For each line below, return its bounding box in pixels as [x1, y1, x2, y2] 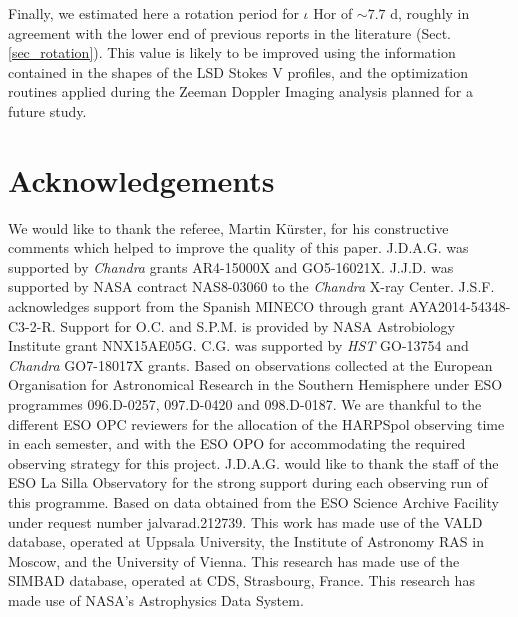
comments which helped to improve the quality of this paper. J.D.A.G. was [8, 237, 469, 258]
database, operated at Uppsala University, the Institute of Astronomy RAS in [8, 531, 484, 552]
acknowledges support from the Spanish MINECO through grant [8, 296, 405, 317]
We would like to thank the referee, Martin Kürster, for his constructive [8, 217, 449, 238]
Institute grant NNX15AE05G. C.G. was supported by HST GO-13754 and [8, 335, 469, 356]
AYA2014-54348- [408, 296, 511, 317]
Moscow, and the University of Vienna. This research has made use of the [8, 550, 460, 571]
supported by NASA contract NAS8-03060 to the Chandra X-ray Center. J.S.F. [8, 276, 495, 297]
